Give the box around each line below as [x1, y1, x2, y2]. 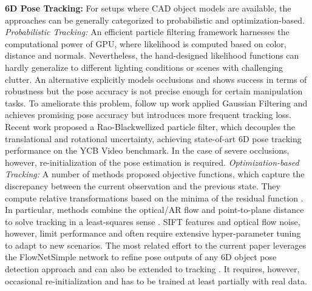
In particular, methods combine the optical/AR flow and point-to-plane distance [5, 203, 304, 216]
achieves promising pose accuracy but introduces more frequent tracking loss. [5, 108, 292, 121]
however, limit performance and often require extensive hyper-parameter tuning [5, 227, 301, 240]
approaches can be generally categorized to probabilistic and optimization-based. [5, 13, 305, 26]
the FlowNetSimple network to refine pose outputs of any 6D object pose [5, 250, 277, 263]
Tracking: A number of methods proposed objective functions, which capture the [5, 168, 305, 180]
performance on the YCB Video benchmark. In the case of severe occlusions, [5, 144, 290, 157]
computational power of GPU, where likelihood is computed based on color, [5, 37, 287, 50]
